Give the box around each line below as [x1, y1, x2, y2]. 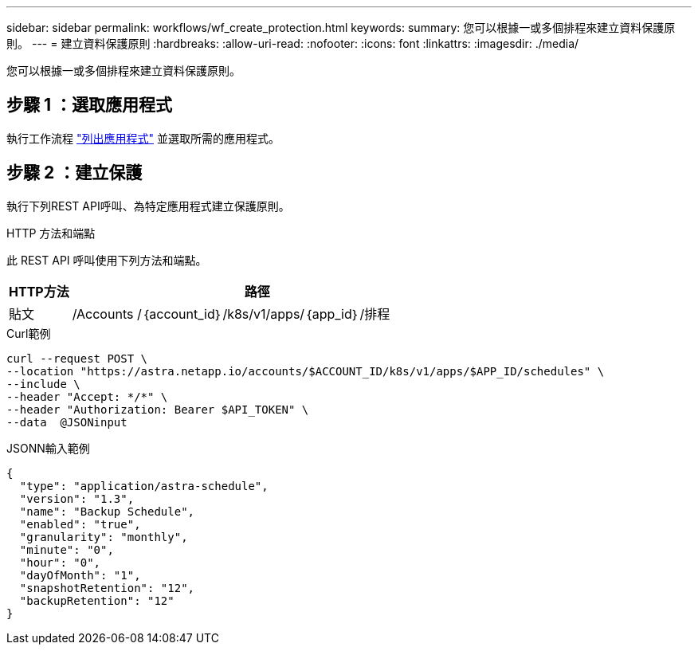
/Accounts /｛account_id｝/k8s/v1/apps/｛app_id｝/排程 [72, 305, 390, 322]
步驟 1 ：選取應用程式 [6, 95, 172, 116]
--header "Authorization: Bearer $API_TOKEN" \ [6, 402, 309, 416]
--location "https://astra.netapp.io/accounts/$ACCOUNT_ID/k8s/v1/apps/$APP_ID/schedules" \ [6, 364, 605, 378]
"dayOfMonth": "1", [19, 568, 141, 582]
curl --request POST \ [6, 351, 148, 365]
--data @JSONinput [6, 415, 127, 429]
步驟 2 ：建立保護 [6, 163, 143, 183]
